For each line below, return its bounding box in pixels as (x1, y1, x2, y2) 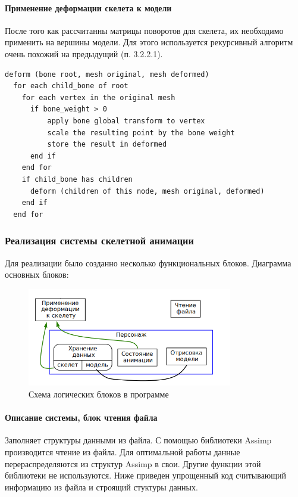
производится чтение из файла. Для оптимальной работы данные (5, 445, 240, 458)
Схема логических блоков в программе (29, 388, 169, 400)
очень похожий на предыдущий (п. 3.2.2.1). (5, 47, 163, 60)
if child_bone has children (21, 175, 133, 184)
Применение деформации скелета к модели (5, 1, 172, 14)
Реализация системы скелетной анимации (5, 233, 194, 248)
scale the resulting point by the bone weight (47, 128, 235, 137)
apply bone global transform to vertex (47, 116, 205, 125)
